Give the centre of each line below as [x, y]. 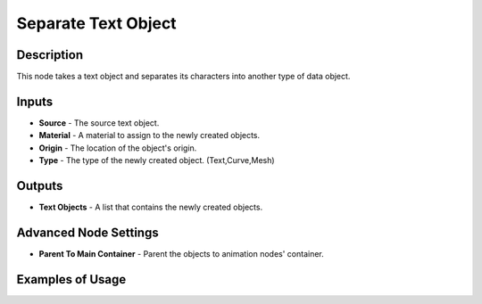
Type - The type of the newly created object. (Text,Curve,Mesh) [157, 160]
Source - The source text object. [99, 123]
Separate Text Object [97, 23]
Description [50, 55]
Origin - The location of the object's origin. [118, 148]
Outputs [40, 186]
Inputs [35, 101]
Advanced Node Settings [88, 232]
